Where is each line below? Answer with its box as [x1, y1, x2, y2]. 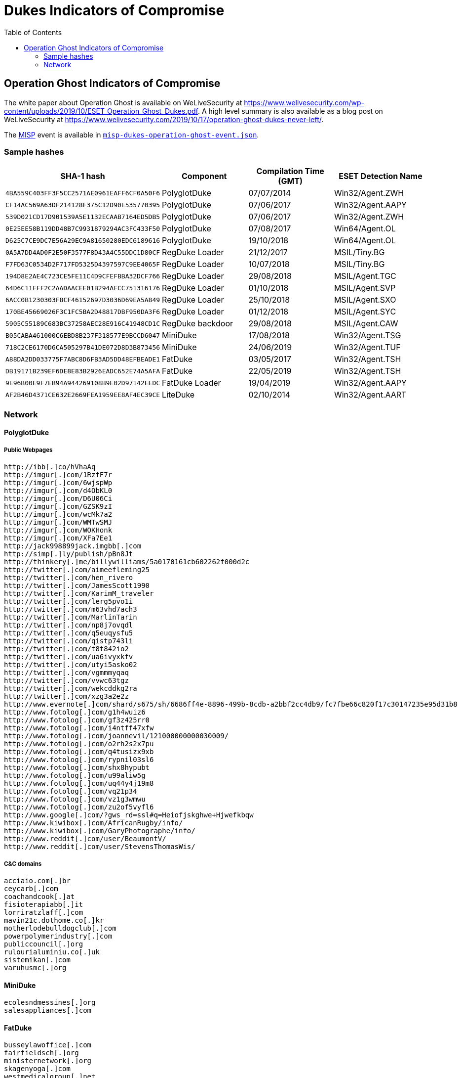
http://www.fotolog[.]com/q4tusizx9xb [4, 748, 154, 756]
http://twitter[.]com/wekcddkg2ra [4, 684, 137, 693]
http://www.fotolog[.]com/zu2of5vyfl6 [4, 803, 154, 811]
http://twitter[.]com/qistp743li [4, 637, 133, 645]
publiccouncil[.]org [4, 940, 83, 948]
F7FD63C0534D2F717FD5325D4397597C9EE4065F [5, 260, 160, 268]
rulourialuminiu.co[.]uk [4, 947, 100, 956]
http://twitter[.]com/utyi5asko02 [4, 661, 137, 669]
